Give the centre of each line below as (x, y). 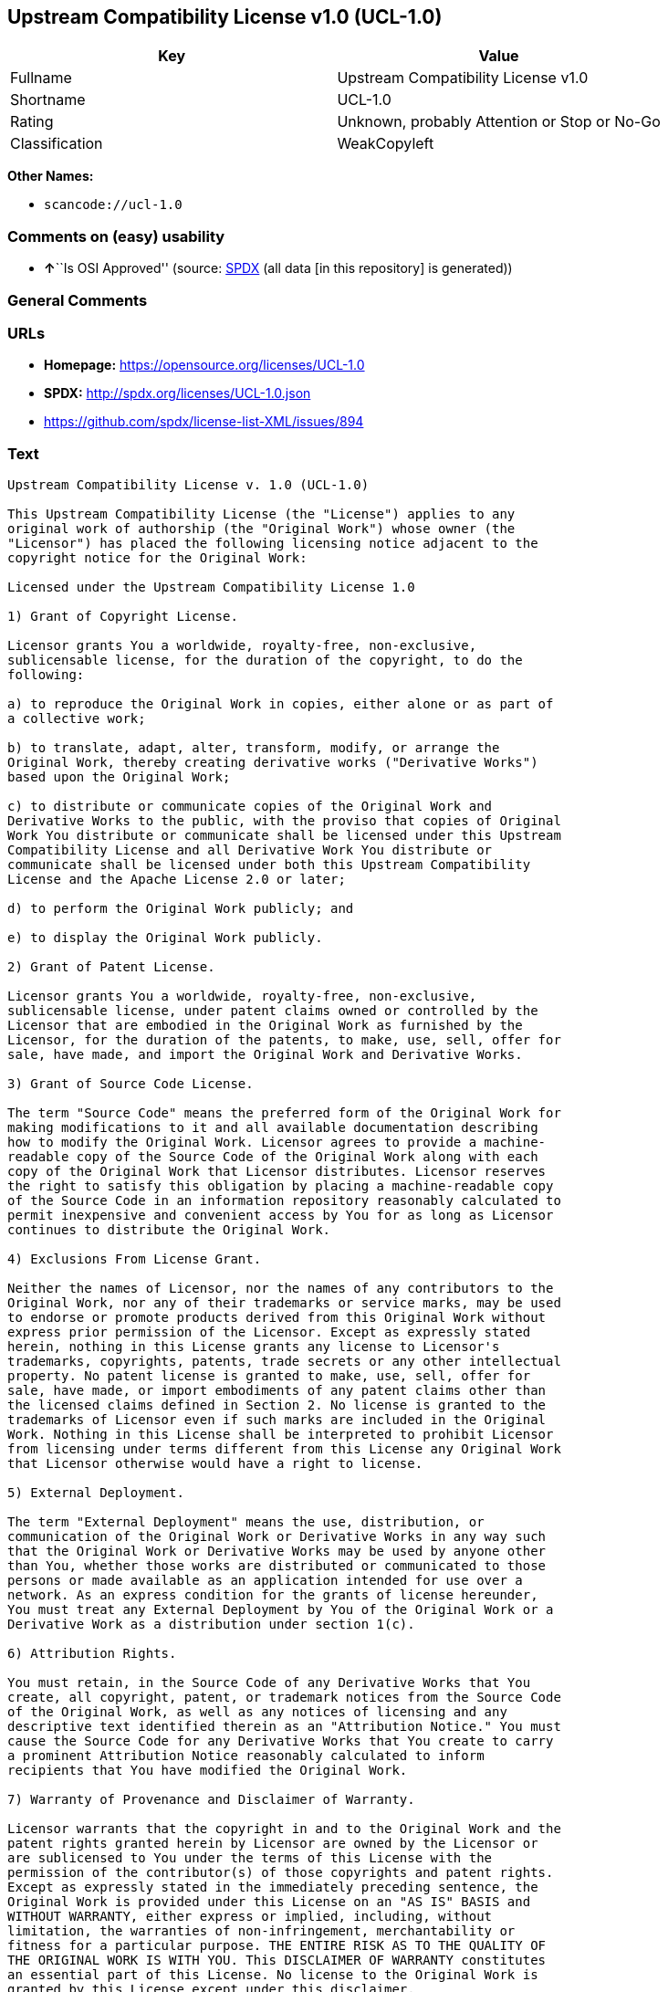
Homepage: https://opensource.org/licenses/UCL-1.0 (204, 365)
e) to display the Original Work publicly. (165, 938)
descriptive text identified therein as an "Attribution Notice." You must (284, 1727)
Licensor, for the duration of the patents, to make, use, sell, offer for (284, 1040)
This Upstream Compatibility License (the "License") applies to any (261, 514)
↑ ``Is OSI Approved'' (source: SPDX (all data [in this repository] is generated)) (278, 268)
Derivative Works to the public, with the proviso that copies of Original (284, 821)
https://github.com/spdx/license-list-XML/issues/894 (204, 422)
